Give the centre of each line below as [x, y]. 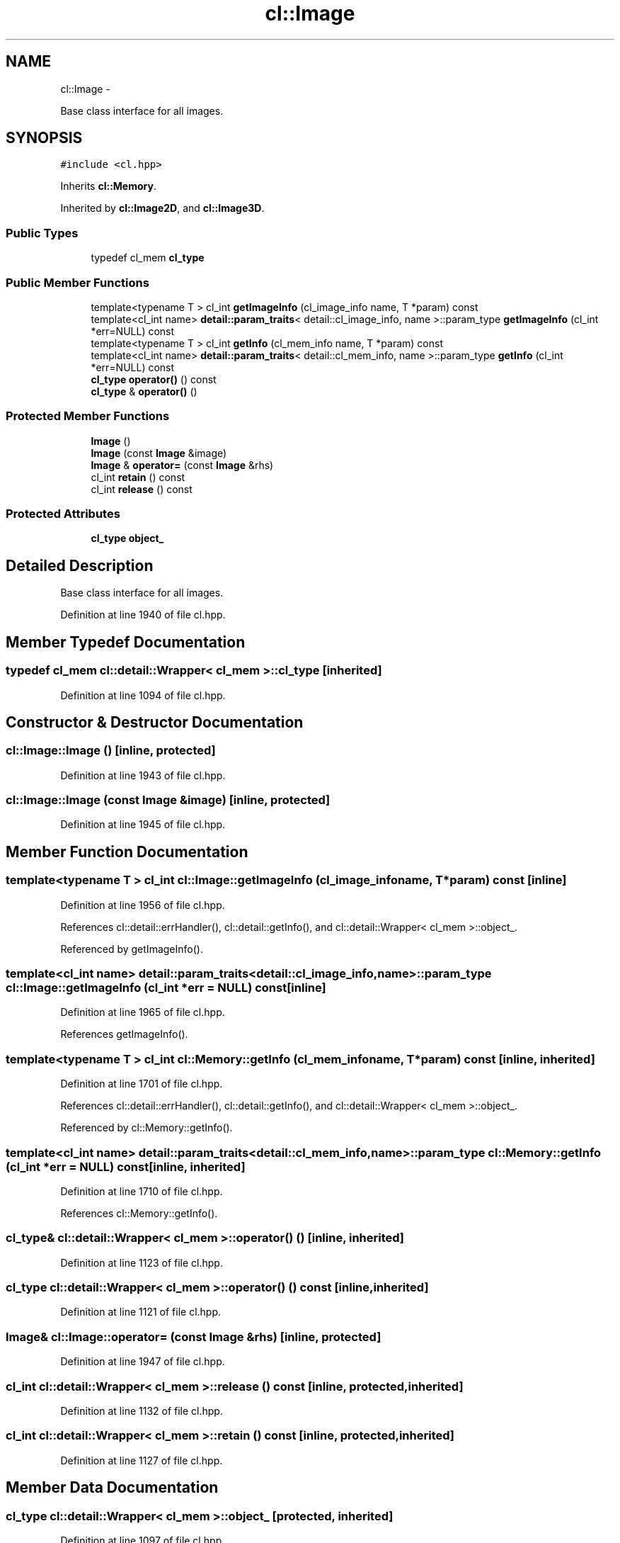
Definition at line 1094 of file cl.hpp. [143, 695]
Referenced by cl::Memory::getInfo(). [147, 1128]
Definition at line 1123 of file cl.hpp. [142, 1262]
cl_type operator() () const [154, 379]
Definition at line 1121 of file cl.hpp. [141, 1312]
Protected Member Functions [88, 416]
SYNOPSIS [44, 138]
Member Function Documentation [127, 852]
